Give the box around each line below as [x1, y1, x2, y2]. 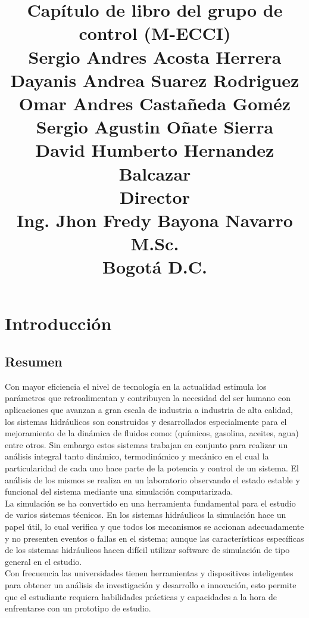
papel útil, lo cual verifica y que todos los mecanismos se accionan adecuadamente [5, 520, 304, 532]
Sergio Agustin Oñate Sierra [36, 114, 274, 139]
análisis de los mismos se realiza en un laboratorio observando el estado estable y [5, 473, 300, 486]
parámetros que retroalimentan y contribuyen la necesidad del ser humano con [5, 392, 291, 404]
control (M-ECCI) [79, 21, 231, 45]
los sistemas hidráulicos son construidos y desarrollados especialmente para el [5, 415, 287, 427]
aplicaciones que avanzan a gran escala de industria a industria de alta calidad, [5, 403, 293, 416]
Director [120, 184, 190, 209]
